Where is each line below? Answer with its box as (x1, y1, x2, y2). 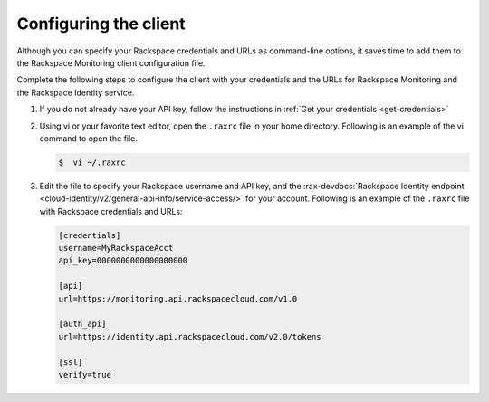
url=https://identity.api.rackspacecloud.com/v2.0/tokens (58, 331, 321, 341)
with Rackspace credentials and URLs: (39, 206, 183, 216)
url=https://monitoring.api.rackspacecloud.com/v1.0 (58, 293, 298, 303)
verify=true (58, 369, 112, 379)
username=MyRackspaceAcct (58, 243, 174, 254)
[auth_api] (58, 319, 107, 330)
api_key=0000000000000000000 (58, 255, 188, 266)
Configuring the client (16, 14, 186, 33)
